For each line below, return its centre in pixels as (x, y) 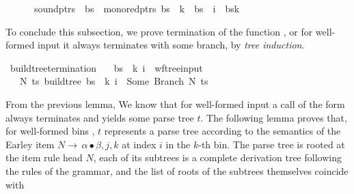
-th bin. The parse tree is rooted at (272, 144)
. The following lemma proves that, (274, 117)
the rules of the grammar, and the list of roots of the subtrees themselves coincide (177, 170)
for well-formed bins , (50, 131)
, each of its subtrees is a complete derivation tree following (217, 157)
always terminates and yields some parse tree (100, 117)
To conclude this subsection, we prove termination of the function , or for (159, 31)
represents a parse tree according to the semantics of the (222, 131)
